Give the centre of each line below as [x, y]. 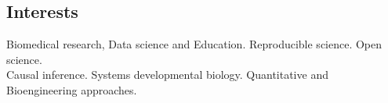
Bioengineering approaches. [72, 89]
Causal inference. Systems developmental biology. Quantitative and [167, 75]
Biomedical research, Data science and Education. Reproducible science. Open [194, 44]
